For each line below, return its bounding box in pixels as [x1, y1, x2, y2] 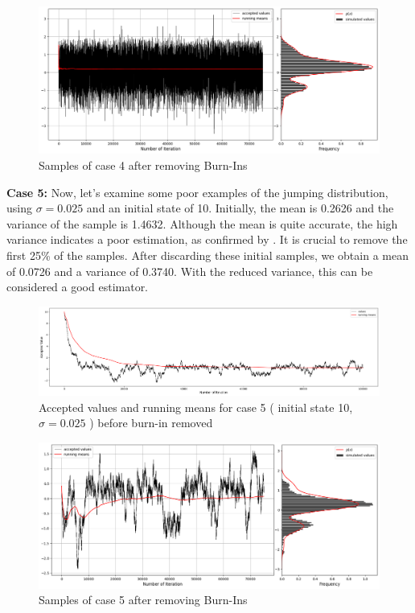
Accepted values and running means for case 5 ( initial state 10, [39, 398, 353, 415]
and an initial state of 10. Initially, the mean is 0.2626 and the [86, 200, 394, 216]
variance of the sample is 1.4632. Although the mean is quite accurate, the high [6, 215, 398, 232]
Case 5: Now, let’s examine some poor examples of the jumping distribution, [6, 183, 388, 200]
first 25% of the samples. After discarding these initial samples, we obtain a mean [6, 246, 409, 263]
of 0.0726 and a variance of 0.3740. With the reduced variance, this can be [6, 262, 373, 279]
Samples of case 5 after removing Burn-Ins [39, 591, 248, 608]
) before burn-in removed [89, 414, 213, 431]
